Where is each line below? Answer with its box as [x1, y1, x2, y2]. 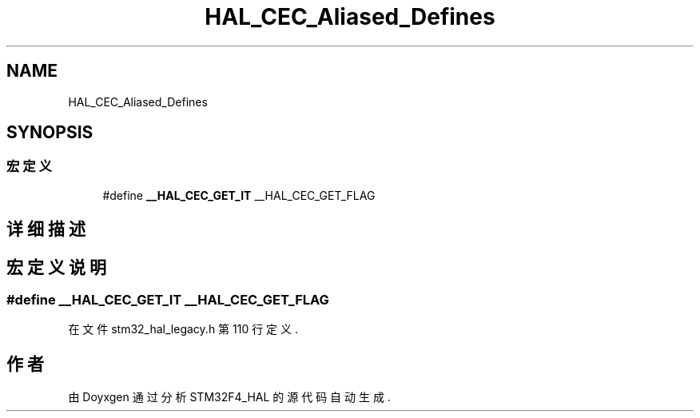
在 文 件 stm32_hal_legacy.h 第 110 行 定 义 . [68, 322, 299, 336]
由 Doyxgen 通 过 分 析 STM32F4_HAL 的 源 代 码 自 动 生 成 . [68, 390, 391, 404]
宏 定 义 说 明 [6, 257, 106, 277]
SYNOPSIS [6, 122, 93, 143]
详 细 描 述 [6, 219, 86, 240]
